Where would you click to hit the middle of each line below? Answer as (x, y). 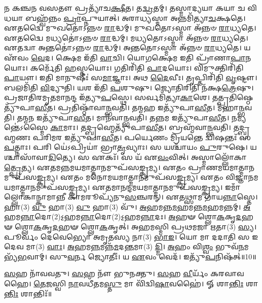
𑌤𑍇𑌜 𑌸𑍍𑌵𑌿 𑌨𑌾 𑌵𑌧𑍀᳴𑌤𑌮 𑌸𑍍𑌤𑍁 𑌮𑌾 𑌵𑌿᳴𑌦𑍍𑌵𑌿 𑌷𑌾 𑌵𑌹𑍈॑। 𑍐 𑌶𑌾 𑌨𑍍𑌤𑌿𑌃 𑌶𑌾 (146, 283)
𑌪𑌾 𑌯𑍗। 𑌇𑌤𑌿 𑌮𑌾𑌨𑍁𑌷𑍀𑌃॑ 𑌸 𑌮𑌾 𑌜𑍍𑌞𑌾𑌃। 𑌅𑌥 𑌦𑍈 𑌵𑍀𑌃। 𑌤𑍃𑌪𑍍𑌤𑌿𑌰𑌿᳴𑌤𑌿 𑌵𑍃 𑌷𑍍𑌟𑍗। (131, 77)
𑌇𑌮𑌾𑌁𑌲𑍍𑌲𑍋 (233, 187)
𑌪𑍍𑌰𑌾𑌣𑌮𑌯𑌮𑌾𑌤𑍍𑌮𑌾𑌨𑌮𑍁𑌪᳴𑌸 (221, 167)
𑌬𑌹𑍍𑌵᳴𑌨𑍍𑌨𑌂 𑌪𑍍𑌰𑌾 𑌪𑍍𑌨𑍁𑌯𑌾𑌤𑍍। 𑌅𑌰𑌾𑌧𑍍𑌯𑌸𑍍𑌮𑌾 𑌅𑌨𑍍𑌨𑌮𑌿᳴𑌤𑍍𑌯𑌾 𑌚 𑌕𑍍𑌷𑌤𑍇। (136, 18)
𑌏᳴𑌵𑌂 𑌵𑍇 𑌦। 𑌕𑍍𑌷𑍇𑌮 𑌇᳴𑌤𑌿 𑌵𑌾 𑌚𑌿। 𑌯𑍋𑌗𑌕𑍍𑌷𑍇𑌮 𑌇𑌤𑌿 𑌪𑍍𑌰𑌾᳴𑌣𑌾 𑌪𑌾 (125, 57)
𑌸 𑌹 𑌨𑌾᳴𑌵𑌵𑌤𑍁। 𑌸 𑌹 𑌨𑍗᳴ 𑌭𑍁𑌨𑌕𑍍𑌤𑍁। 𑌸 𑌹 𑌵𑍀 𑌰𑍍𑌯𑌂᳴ (106, 273)
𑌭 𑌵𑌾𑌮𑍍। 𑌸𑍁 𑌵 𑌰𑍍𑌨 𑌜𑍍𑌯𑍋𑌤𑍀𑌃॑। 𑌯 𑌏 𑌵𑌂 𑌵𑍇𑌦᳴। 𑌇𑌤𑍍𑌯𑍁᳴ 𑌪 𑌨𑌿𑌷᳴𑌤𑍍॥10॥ (137, 256)
